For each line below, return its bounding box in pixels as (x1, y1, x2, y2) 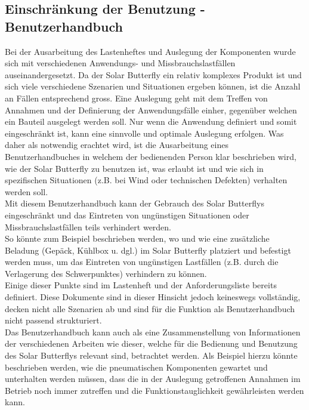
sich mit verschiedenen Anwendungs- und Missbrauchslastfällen (5, 57, 236, 69)
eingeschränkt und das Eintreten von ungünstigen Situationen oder (5, 208, 249, 221)
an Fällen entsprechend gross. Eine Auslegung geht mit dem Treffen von (5, 91, 268, 104)
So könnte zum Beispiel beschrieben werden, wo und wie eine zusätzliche (5, 232, 270, 245)
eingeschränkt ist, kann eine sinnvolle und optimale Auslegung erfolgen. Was (5, 127, 284, 139)
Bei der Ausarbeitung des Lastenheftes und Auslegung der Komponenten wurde (5, 45, 296, 57)
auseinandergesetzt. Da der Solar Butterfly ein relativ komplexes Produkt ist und (5, 68, 302, 81)
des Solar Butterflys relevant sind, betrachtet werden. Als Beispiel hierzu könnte (5, 349, 298, 362)
